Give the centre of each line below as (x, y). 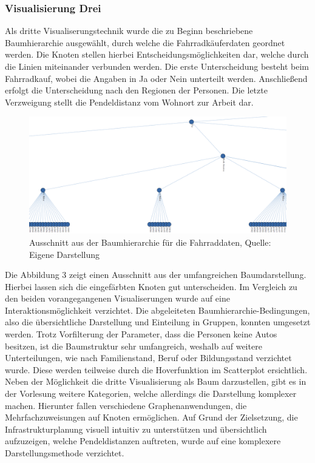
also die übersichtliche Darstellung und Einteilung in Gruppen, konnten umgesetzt (158, 322)
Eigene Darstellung (65, 254)
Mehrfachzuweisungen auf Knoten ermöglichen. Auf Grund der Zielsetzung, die (151, 417)
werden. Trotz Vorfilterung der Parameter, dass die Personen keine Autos (141, 334)
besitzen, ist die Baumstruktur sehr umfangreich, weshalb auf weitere (134, 346)
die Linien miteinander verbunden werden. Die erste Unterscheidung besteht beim (157, 66)
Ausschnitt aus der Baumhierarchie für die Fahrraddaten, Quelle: (150, 242)
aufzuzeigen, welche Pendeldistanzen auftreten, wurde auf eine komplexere (143, 441)
